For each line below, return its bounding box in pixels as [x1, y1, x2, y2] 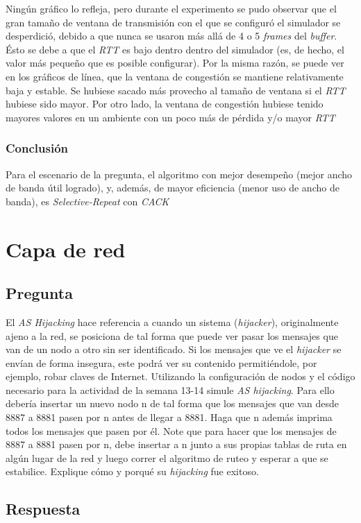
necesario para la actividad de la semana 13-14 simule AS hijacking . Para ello [6, 382, 335, 397]
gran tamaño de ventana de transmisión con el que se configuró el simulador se [6, 15, 341, 29]
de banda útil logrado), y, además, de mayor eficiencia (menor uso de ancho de [6, 180, 339, 195]
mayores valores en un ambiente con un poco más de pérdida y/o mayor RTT [6, 110, 335, 124]
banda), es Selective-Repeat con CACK [6, 194, 169, 208]
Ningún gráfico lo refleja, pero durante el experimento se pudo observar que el [6, 1, 337, 15]
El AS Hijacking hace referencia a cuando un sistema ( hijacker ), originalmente [6, 314, 339, 329]
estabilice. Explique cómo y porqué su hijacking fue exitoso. [6, 464, 259, 479]
